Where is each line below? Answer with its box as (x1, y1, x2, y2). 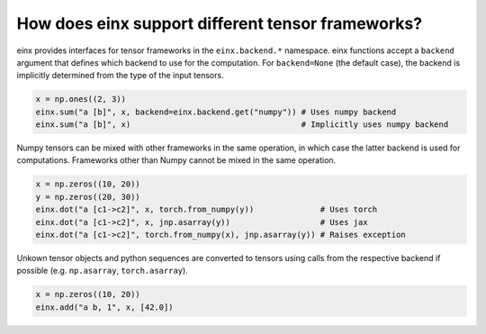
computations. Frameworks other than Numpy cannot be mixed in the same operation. (16, 155, 337, 166)
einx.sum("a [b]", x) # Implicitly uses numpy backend (35, 120, 449, 130)
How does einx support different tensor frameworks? (16, 14, 423, 33)
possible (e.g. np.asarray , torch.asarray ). (16, 266, 188, 276)
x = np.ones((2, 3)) (35, 95, 126, 104)
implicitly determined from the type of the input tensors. (16, 70, 224, 81)
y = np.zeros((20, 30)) (35, 192, 141, 202)
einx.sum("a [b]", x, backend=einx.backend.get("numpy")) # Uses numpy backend (35, 106, 397, 117)
